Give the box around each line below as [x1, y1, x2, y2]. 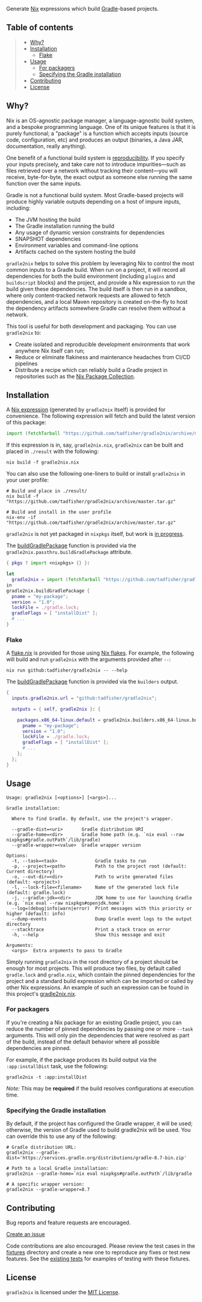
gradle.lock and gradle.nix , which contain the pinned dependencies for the [6, 970, 195, 978]
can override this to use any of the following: [6, 1133, 117, 1140]
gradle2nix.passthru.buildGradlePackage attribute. [6, 549, 133, 556]
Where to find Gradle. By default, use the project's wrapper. [11, 816, 173, 822]
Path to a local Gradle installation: [11, 1166, 109, 1172]
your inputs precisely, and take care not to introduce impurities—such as [6, 160, 186, 168]
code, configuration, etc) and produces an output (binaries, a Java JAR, [6, 136, 184, 143]
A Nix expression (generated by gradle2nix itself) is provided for [6, 406, 166, 414]
